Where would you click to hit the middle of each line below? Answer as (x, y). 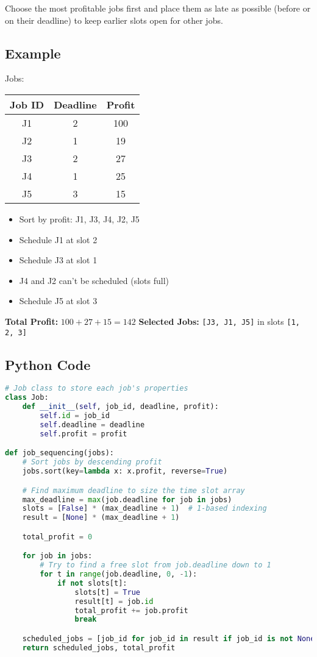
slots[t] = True (107, 592)
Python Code (48, 364)
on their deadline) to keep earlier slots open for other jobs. (114, 20)
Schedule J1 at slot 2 (58, 239)
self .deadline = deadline (92, 424)
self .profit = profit (84, 434)
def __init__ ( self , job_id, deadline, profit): (120, 407)
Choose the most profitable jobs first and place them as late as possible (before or (158, 8)
